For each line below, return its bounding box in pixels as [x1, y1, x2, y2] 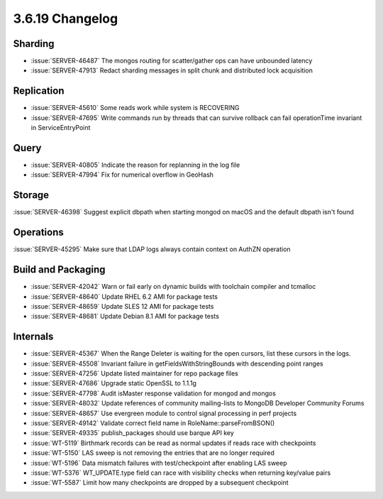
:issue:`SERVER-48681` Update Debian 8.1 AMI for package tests [30, 312, 220, 321]
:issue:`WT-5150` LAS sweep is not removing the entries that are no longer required [30, 449, 274, 457]
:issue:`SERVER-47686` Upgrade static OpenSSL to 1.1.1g [30, 379, 196, 388]
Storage [13, 189, 50, 202]
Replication [13, 85, 65, 97]
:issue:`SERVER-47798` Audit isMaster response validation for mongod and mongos [30, 389, 277, 397]
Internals [13, 331, 54, 343]
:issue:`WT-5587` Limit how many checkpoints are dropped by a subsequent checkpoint [30, 478, 289, 487]
